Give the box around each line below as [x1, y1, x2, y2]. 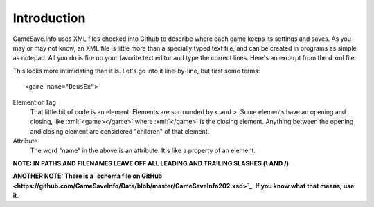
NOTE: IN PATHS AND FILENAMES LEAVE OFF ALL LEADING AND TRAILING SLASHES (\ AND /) [12, 159, 290, 168]
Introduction [12, 10, 86, 26]
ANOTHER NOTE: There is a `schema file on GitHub [12, 172, 163, 180]
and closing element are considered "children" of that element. [30, 127, 210, 135]
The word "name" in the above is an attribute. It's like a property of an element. [30, 146, 256, 155]
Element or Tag [12, 98, 57, 107]
